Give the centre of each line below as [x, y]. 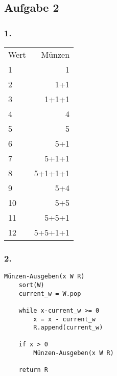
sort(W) [31, 285]
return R [33, 370]
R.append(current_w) [68, 328]
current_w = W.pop [50, 293]
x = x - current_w [64, 319]
